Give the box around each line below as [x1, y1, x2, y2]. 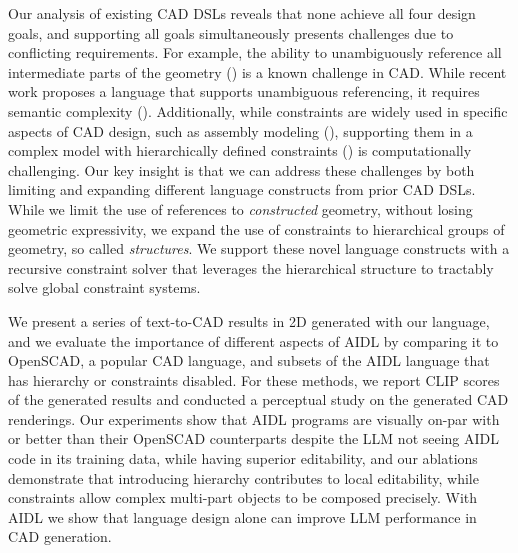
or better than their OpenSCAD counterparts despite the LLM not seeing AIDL [8, 428, 500, 449]
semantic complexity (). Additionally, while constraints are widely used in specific [8, 100, 508, 121]
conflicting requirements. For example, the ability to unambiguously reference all [8, 42, 502, 63]
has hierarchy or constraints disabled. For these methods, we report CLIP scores [8, 369, 500, 390]
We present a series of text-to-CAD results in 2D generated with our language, [8, 310, 490, 331]
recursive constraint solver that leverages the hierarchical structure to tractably [8, 257, 494, 278]
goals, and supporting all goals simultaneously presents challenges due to [8, 22, 454, 43]
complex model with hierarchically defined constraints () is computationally [8, 140, 472, 161]
